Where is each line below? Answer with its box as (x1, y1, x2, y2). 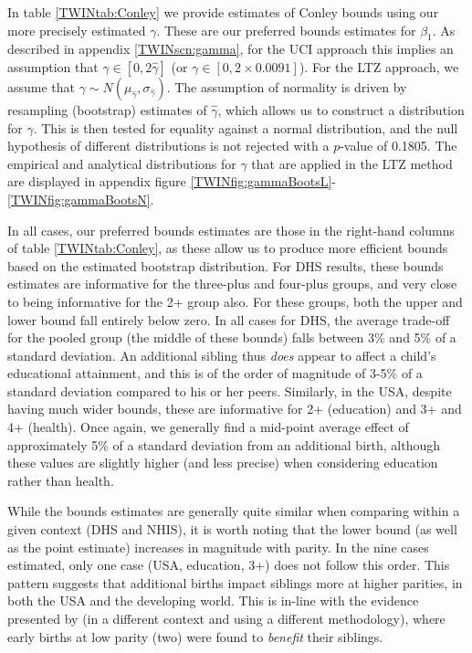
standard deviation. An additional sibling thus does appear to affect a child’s (7, 345, 436, 364)
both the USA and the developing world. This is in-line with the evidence (7, 591, 419, 610)
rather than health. (7, 470, 114, 490)
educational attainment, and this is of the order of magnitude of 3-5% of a (7, 363, 423, 383)
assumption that (7, 57, 99, 76)
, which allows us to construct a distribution (217, 100, 465, 119)
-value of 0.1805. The (340, 136, 457, 155)
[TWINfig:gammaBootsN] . (7, 189, 154, 208)
